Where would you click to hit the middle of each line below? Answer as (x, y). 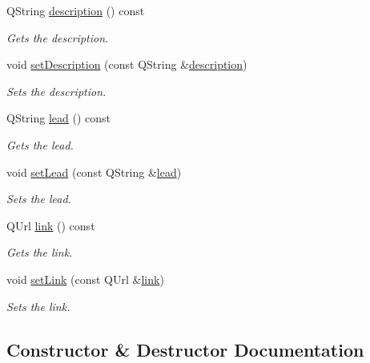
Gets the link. (40, 252)
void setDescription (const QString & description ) (127, 64)
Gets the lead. (40, 144)
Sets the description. (56, 91)
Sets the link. (38, 306)
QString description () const (76, 10)
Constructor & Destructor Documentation (185, 349)
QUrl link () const (51, 225)
